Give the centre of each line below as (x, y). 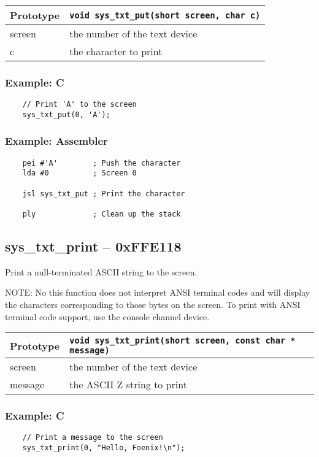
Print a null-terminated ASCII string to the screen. (101, 271)
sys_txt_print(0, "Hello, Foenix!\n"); (104, 448)
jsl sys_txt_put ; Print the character (104, 194)
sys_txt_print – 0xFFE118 (93, 246)
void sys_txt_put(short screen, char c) (165, 15)
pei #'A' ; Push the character (102, 163)
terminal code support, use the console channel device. (107, 316)
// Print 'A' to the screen (79, 105)
